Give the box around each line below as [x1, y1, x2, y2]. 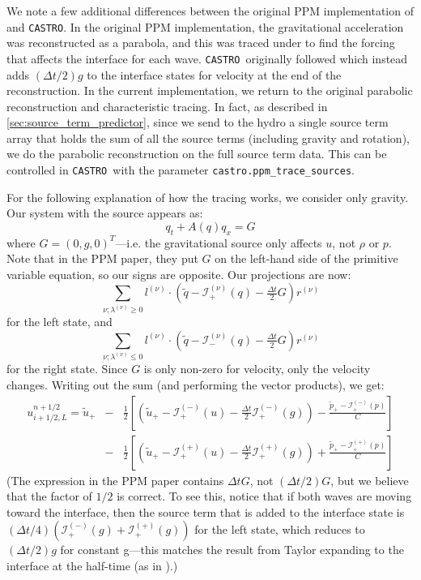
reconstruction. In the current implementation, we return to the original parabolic [6, 82, 413, 99]
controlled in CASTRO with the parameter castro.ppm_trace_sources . [6, 161, 355, 178]
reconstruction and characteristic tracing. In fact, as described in [6, 97, 328, 114]
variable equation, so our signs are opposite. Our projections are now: [6, 265, 351, 282]
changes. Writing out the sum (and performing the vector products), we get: [6, 376, 385, 393]
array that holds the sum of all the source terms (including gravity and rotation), [6, 129, 410, 146]
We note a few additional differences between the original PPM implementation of [6, 2, 414, 19]
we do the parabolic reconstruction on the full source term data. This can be [6, 145, 387, 162]
